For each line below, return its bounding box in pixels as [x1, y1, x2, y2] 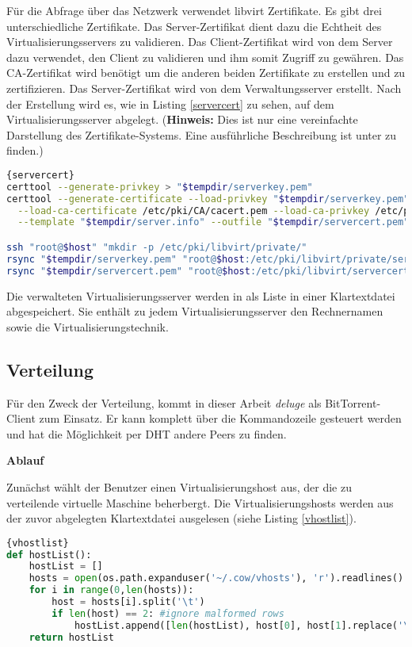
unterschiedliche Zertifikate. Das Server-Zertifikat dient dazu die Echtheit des [6, 17, 382, 34]
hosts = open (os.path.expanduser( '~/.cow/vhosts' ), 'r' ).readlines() [29, 572, 404, 584]
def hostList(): [6, 549, 92, 561]
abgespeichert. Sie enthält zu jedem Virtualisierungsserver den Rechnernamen [6, 303, 383, 320]
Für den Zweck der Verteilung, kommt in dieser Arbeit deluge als [6, 394, 322, 411]
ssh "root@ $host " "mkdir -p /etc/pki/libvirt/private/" [6, 241, 307, 253]
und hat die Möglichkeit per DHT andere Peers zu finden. [6, 425, 287, 442]
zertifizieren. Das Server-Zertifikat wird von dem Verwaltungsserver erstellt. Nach [6, 79, 402, 96]
